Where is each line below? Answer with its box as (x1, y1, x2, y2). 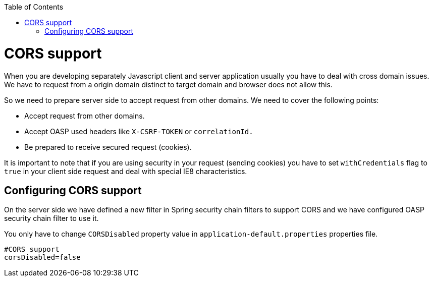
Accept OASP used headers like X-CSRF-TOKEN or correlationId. (24, 127, 253, 136)
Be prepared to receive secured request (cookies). (24, 142, 192, 151)
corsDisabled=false (4, 253, 81, 262)
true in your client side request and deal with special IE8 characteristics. (4, 166, 247, 176)
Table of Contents (4, 3, 64, 11)
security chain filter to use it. (4, 214, 99, 223)
